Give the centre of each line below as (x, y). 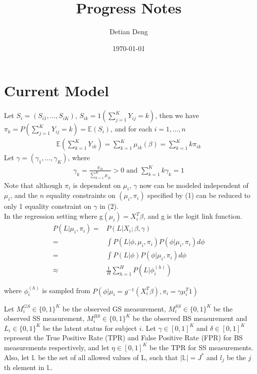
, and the (24, 195)
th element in (24, 367)
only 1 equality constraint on (48, 206)
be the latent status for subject (90, 328)
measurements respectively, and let (57, 347)
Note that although (33, 185)
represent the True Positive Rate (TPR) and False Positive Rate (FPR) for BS (124, 338)
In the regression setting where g (53, 216)
